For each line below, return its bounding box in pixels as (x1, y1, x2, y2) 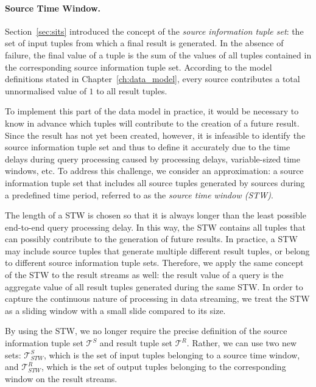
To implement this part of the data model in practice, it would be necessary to (5, 105, 299, 117)
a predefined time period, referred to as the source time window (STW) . (5, 188, 273, 201)
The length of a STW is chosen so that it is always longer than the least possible (5, 209, 306, 221)
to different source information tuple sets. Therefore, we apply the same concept (5, 256, 304, 269)
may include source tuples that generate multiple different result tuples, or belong (5, 244, 310, 257)
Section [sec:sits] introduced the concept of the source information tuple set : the (5, 24, 304, 37)
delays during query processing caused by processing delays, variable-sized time (5, 152, 300, 165)
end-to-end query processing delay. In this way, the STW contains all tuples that (5, 220, 306, 233)
